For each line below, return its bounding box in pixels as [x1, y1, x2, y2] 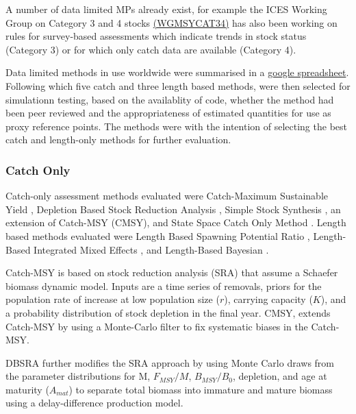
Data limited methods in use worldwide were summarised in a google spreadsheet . [5, 65, 349, 80]
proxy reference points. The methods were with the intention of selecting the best [5, 119, 347, 133]
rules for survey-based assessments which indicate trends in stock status [5, 29, 307, 43]
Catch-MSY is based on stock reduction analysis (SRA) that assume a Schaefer [5, 265, 338, 280]
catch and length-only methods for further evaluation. [5, 132, 231, 147]
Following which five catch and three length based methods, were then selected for [5, 78, 351, 93]
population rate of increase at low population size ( [5, 292, 220, 306]
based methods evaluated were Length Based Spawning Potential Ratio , [5, 228, 310, 243]
